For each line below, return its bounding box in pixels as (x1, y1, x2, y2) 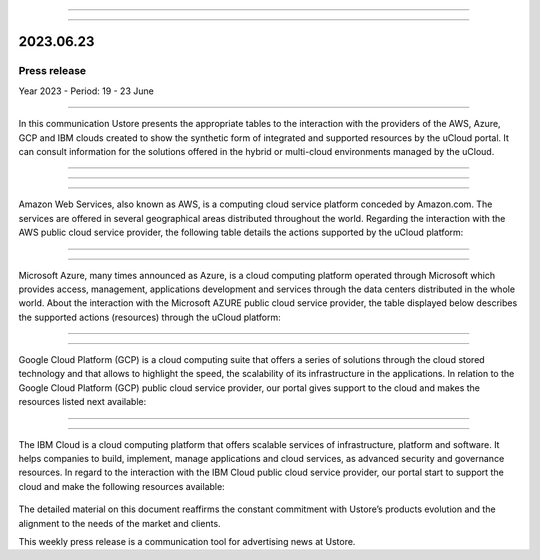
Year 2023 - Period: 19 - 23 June (18, 85, 154, 97)
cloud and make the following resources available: (18, 480, 225, 492)
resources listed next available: (18, 396, 147, 408)
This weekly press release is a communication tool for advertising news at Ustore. (18, 535, 356, 547)
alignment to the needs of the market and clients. (18, 517, 221, 529)
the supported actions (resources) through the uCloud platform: (18, 311, 282, 323)
